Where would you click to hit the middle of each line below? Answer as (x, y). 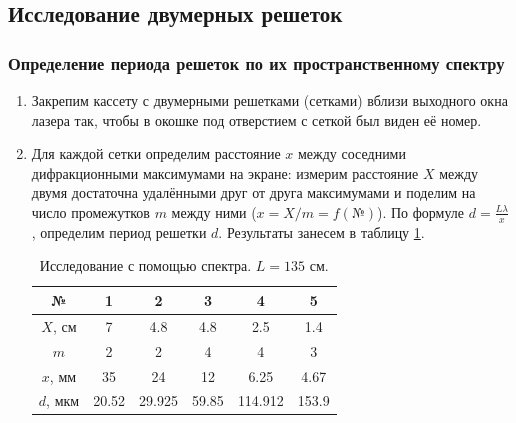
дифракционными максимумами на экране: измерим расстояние (225, 172)
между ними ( (214, 211)
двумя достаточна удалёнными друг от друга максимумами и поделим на (253, 192)
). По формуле (420, 211)
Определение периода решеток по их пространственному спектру (256, 62)
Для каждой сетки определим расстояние (156, 153)
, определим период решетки (119, 231)
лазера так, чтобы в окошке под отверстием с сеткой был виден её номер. (256, 119)
